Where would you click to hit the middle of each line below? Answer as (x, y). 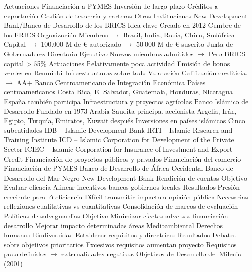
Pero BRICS (227, 53)
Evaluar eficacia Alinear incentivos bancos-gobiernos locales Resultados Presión (122, 187)
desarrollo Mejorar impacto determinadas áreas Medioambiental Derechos (113, 225)
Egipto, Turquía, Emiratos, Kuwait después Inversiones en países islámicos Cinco (125, 120)
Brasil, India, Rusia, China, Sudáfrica (179, 34)
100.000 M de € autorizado (81, 44)
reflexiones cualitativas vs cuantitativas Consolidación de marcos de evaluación (121, 206)
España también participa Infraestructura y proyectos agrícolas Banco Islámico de (126, 101)
